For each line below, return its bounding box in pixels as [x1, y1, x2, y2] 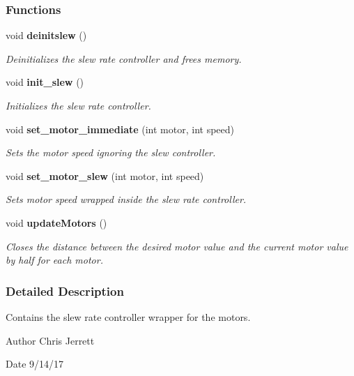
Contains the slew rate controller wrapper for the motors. [6, 309, 251, 324]
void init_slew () [6, 75, 84, 89]
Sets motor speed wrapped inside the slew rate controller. [6, 192, 247, 206]
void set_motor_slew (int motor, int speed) [6, 168, 204, 183]
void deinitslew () [6, 28, 87, 43]
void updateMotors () [6, 215, 107, 230]
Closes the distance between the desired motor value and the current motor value [6, 239, 348, 253]
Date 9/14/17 [6, 356, 64, 371]
